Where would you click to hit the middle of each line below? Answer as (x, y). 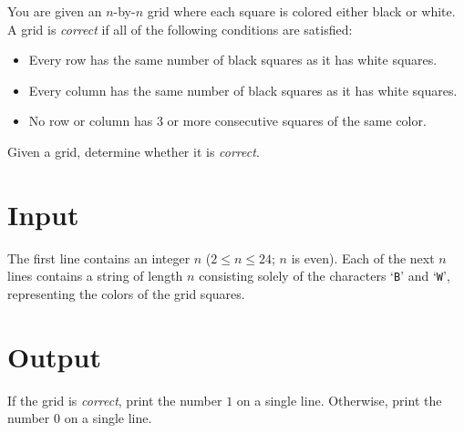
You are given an (55, 11)
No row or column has (91, 121)
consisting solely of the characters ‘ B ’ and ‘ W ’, (325, 276)
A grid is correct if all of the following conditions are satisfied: (180, 29)
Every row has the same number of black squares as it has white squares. (233, 60)
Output (54, 356)
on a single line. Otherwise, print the (339, 400)
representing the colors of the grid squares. (126, 293)
